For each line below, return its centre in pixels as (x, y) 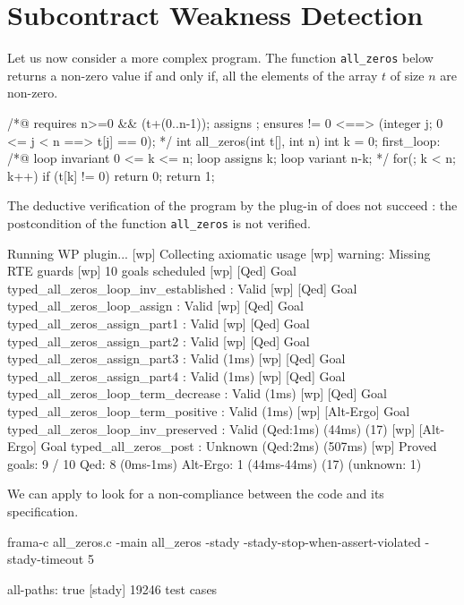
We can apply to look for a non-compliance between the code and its (196, 494)
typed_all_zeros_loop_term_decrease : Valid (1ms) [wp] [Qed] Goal (197, 393)
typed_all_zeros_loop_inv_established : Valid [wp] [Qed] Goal (182, 288)
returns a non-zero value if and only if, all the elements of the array (193, 75)
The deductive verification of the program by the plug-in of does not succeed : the (232, 205)
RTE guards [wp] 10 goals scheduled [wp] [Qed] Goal (152, 271)
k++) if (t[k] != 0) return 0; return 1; (111, 175)
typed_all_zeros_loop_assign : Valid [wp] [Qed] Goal (155, 306)
